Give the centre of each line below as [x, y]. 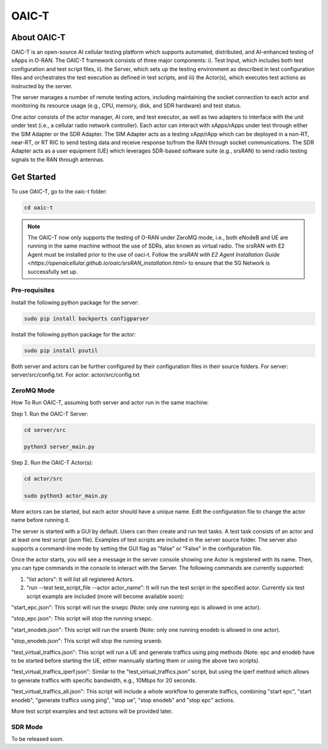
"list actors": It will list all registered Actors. [80, 579]
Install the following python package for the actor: [73, 334]
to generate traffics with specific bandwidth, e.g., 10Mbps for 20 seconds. [104, 680]
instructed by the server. [42, 86]
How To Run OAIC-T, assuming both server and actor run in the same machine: [110, 403]
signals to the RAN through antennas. [58, 159]
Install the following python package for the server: [75, 302]
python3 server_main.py [60, 447]
